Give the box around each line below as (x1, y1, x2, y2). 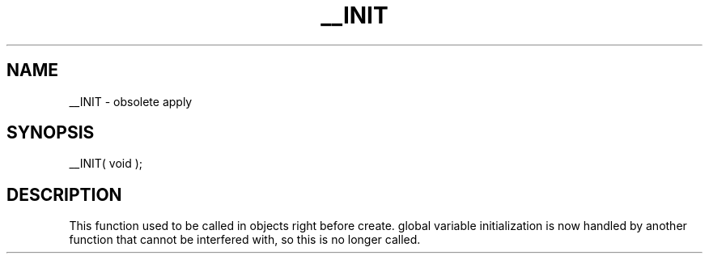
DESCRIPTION (6, 184, 122, 205)
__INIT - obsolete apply (69, 94, 193, 109)
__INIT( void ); (69, 156, 143, 171)
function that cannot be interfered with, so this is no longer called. (69, 232, 421, 247)
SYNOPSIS (6, 122, 95, 143)
